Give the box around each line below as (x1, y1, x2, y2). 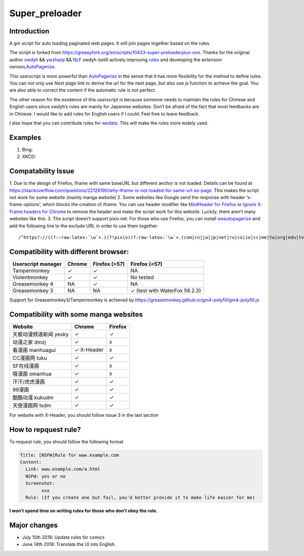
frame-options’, (9, 202, 42, 208)
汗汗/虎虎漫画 (12, 378, 45, 385)
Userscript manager (12, 260, 62, 267)
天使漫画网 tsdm (12, 402, 52, 409)
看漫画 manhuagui (12, 346, 56, 353)
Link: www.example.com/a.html (25, 466, 101, 472)
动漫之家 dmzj (12, 338, 46, 345)
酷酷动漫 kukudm (12, 394, 54, 401)
